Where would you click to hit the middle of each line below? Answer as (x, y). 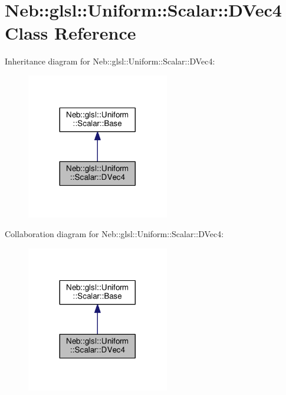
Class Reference (70, 33)
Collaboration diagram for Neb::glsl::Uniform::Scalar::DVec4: (114, 234)
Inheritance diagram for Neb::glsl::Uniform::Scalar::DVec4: (110, 61)
